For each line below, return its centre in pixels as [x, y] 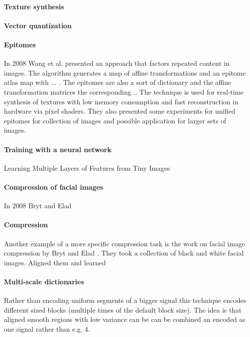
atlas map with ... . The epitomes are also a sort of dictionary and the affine [118, 82]
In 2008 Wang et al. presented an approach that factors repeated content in [117, 63]
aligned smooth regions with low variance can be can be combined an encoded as [125, 319]
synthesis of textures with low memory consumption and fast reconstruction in [121, 101]
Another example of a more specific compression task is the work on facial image [125, 243]
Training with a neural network [58, 149]
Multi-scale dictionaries [44, 281]
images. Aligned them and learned [55, 262]
